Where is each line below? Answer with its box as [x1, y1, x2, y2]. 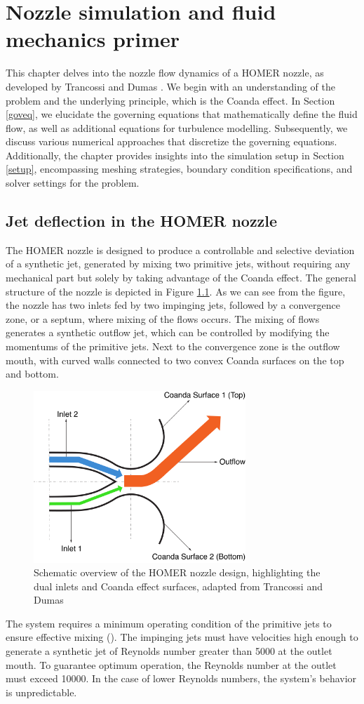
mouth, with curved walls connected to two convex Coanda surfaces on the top [6, 352, 344, 367]
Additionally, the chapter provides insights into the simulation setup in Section [6, 147, 344, 162]
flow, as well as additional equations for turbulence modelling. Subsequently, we [6, 120, 348, 135]
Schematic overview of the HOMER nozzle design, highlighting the [34, 565, 321, 580]
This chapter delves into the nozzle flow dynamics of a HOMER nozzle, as [6, 65, 324, 80]
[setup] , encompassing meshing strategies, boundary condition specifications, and [6, 161, 353, 176]
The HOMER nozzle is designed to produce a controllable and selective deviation [6, 242, 355, 257]
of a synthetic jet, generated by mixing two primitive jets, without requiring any [6, 256, 351, 271]
